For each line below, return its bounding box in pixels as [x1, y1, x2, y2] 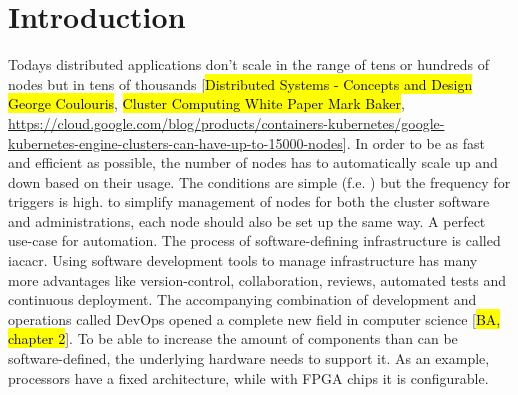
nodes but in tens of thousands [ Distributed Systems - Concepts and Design [8, 73, 473, 94]
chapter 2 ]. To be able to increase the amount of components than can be [8, 328, 458, 349]
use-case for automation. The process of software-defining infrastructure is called [8, 230, 501, 251]
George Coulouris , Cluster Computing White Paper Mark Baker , [8, 93, 405, 114]
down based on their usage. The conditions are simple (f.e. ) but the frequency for [8, 171, 511, 192]
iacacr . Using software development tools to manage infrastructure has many [8, 250, 478, 271]
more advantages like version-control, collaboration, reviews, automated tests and [8, 269, 506, 290]
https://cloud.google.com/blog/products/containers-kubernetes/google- [8, 112, 445, 133]
